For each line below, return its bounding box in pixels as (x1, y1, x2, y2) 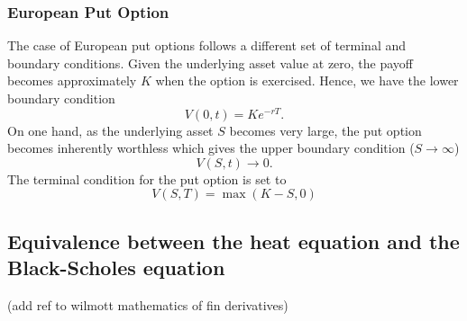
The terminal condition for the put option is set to (7, 169, 287, 188)
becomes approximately (7, 71, 137, 90)
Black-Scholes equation (7, 254, 225, 281)
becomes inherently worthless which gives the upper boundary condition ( (7, 138, 415, 157)
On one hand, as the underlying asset (7, 120, 214, 139)
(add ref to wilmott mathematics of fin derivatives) (7, 296, 288, 315)
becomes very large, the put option (229, 120, 422, 139)
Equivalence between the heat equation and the (7, 227, 460, 254)
